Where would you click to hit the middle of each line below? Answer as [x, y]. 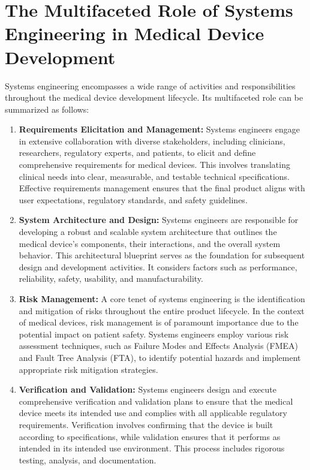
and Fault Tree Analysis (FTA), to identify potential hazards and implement [160, 357]
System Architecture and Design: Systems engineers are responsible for [159, 220]
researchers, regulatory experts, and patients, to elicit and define [137, 153]
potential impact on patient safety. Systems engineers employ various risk [154, 334]
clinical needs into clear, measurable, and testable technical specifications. [154, 176]
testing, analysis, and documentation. [88, 460]
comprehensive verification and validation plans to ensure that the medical [156, 401]
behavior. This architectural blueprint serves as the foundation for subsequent [162, 255]
